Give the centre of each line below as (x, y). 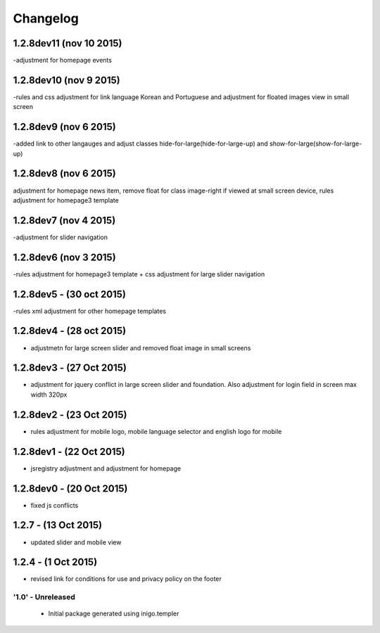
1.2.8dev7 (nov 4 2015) (64, 220)
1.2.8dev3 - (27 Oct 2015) (70, 368)
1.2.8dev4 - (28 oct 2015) (70, 331)
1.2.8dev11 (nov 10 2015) (68, 43)
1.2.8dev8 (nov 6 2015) (64, 173)
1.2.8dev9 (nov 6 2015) (64, 127)
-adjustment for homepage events (63, 60)
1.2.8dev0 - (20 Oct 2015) (70, 488)
